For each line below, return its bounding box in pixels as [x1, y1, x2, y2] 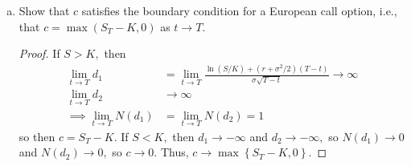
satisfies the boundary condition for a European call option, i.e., [81, 2, 397, 18]
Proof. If [18, 45, 60, 62]
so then [18, 128, 55, 144]
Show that [18, 2, 70, 18]
